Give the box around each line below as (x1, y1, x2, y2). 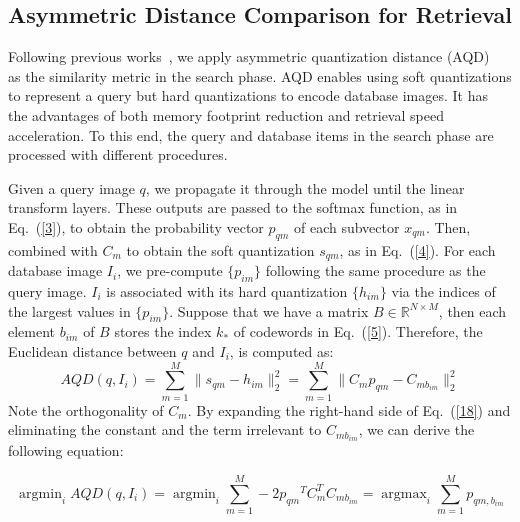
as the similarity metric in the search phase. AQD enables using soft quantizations (8, 65, 512, 86)
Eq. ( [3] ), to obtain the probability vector (8, 216, 264, 237)
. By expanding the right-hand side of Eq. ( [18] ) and (187, 399, 511, 420)
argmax (381, 486, 427, 501)
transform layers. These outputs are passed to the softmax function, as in (8, 197, 458, 218)
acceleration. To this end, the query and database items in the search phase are (8, 124, 494, 145)
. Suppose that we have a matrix (169, 300, 369, 321)
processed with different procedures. (8, 144, 228, 165)
